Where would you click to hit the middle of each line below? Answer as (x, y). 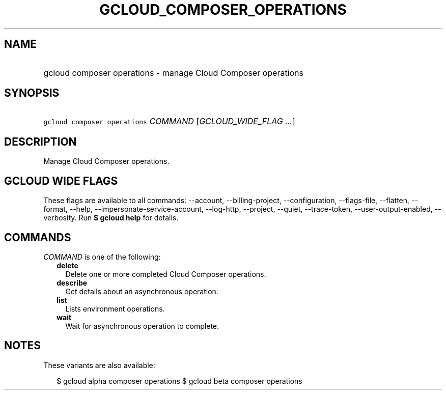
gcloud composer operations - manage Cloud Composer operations (173, 73)
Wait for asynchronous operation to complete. (142, 326)
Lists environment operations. (115, 308)
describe (72, 283)
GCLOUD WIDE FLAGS (61, 181)
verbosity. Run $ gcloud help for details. (111, 218)
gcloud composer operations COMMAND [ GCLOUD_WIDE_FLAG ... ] (169, 121)
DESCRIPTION (40, 142)
